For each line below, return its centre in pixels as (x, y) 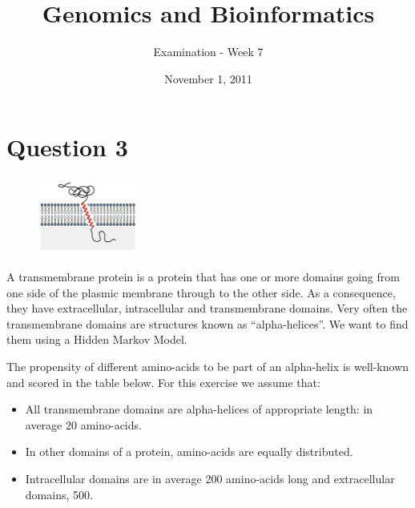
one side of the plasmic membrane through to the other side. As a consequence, (201, 292)
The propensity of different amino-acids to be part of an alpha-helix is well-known (208, 367)
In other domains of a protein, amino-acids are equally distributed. (189, 452)
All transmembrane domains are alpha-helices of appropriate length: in (199, 409)
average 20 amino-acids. (83, 424)
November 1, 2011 (208, 78)
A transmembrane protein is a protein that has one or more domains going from (203, 277)
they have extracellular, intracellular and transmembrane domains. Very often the (207, 308)
